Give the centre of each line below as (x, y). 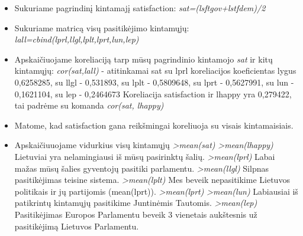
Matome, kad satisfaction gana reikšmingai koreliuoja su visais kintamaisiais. (154, 125)
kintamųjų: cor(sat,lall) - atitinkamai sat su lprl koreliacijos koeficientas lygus (155, 71)
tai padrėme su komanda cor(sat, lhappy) (89, 105)
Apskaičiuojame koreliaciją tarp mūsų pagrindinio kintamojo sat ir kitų (144, 59)
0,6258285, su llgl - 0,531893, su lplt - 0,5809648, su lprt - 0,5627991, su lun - (154, 82)
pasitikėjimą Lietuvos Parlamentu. (77, 226)
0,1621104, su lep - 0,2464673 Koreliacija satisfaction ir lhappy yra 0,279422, (153, 94)
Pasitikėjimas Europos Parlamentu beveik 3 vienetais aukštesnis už (136, 214)
